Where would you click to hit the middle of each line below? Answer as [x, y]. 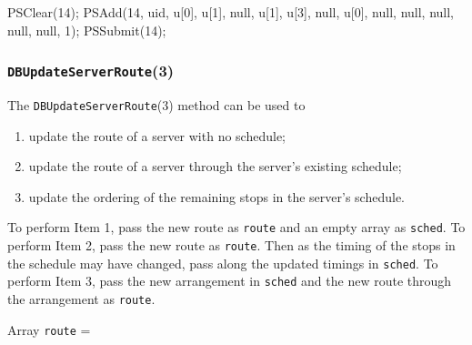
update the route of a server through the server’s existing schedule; [215, 166]
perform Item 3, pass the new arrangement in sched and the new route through [230, 281]
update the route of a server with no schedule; [157, 135]
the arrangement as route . [81, 299]
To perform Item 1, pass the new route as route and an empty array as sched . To [236, 227]
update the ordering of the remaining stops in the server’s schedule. [216, 196]
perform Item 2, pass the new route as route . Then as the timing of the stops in [231, 245]
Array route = [49, 329]
